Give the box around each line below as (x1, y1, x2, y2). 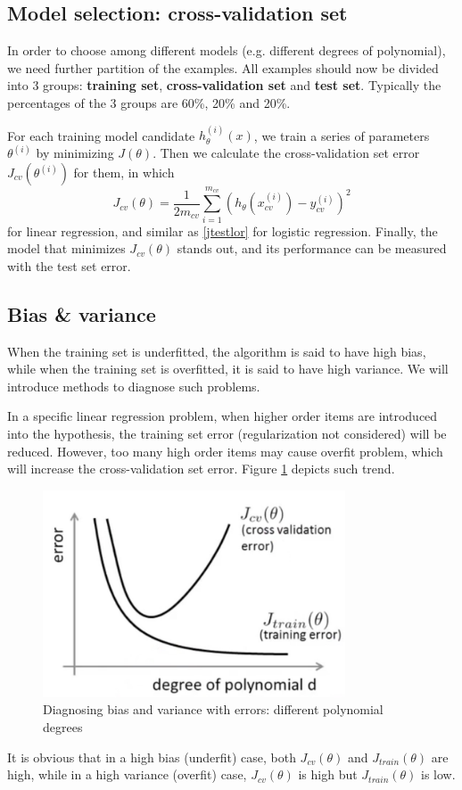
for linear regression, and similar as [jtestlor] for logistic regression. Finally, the (7, 221, 438, 240)
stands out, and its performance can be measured (177, 239, 447, 258)
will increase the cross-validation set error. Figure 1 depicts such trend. (7, 459, 395, 478)
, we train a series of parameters (253, 126, 430, 144)
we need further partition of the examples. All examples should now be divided (7, 58, 439, 77)
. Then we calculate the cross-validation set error (153, 144, 420, 162)
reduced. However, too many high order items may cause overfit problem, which (7, 441, 443, 460)
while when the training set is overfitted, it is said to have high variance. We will (7, 359, 449, 378)
